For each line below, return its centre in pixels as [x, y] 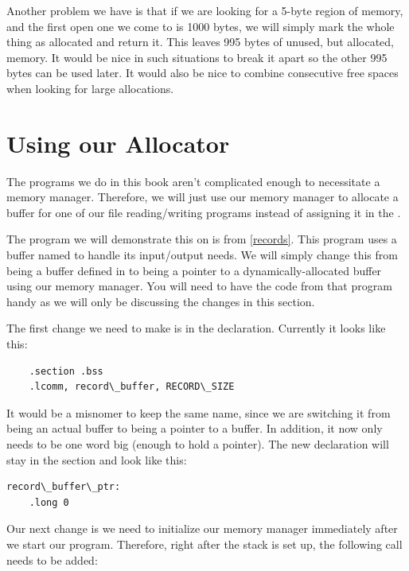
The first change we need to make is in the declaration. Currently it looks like [196, 328]
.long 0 [49, 502]
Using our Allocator [118, 143]
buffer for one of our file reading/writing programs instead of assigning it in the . [204, 212]
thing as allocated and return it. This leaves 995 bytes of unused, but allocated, [200, 42]
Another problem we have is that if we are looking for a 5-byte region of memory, [205, 10]
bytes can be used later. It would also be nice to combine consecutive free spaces [203, 73]
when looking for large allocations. [90, 88]
